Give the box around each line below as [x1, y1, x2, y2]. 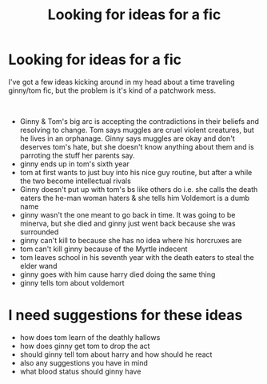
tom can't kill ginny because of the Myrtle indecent [19, 244, 188, 254]
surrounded [19, 226, 59, 237]
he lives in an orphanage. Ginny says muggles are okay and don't [19, 134, 236, 143]
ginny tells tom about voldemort [19, 278, 126, 287]
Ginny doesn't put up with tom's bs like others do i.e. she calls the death [19, 184, 258, 194]
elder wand [19, 261, 58, 270]
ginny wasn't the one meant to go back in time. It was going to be [19, 210, 236, 219]
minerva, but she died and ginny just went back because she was [19, 218, 236, 228]
